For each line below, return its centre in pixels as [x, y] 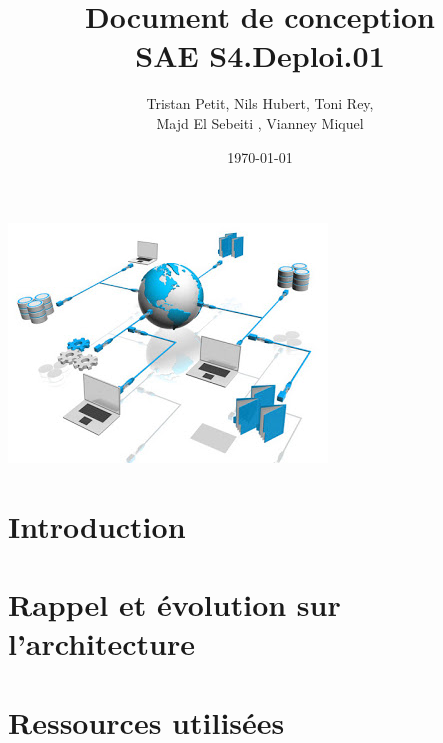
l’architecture [102, 643]
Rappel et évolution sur [174, 604]
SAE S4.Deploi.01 [260, 55]
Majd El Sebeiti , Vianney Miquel [260, 122]
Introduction [97, 525]
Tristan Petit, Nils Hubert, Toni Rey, [260, 103]
